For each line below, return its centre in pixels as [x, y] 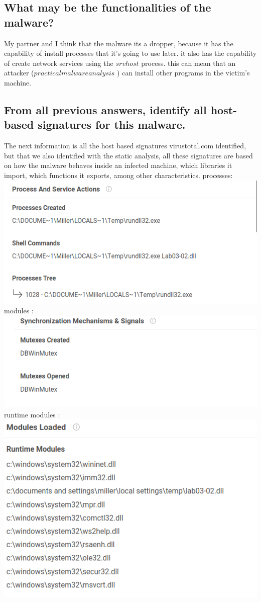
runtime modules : [32, 414]
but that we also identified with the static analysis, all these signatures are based [128, 155]
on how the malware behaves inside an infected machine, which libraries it [118, 165]
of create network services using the [59, 63]
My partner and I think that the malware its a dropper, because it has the [119, 43]
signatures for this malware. [112, 124]
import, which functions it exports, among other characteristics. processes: [118, 175]
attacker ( [19, 73]
